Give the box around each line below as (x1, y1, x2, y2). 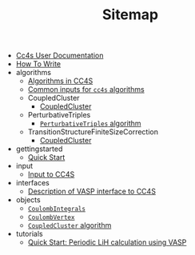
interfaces (15, 178, 50, 188)
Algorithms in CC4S (27, 76, 94, 86)
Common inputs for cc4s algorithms (27, 85, 145, 94)
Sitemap (101, 6, 159, 24)
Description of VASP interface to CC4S (27, 186, 156, 197)
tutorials (15, 229, 43, 239)
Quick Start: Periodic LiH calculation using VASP (27, 237, 187, 247)
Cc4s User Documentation (15, 50, 104, 61)
